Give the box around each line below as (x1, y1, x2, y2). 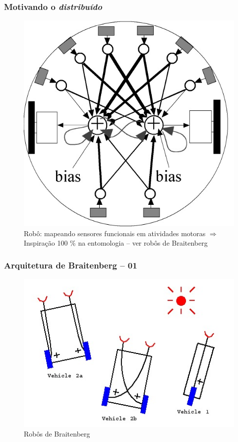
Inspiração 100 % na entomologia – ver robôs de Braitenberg (24, 238, 208, 248)
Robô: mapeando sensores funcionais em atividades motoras (24, 228, 206, 238)
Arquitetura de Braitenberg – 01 (4, 259, 137, 271)
